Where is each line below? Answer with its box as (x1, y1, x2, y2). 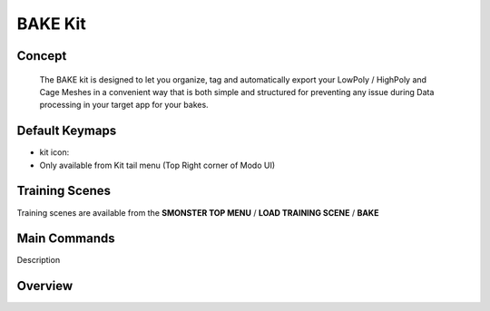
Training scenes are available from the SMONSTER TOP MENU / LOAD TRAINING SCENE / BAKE (16, 207, 379, 218)
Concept (16, 48, 67, 63)
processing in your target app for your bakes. (39, 100, 209, 111)
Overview (16, 278, 73, 294)
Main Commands (16, 231, 115, 247)
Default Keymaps (16, 123, 117, 139)
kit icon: (39, 147, 70, 158)
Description (16, 255, 61, 266)
